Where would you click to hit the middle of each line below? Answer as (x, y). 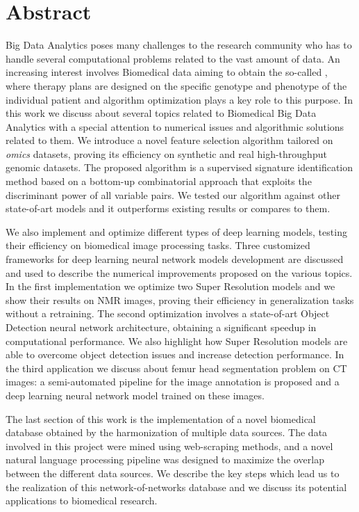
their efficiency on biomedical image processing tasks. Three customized (158, 245)
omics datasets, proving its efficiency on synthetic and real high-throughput (166, 153)
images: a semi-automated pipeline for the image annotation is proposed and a (173, 382)
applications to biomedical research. (82, 501)
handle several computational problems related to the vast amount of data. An (173, 58)
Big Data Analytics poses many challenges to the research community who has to (179, 45)
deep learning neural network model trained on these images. (135, 395)
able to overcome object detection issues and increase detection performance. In (175, 354)
